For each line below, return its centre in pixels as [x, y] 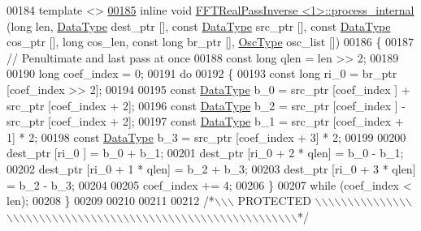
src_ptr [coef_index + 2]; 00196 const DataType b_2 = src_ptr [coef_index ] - [206, 105]
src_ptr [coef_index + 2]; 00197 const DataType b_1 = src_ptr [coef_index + [205, 121]
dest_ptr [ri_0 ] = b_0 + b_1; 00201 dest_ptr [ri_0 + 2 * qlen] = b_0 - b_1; [205, 153]
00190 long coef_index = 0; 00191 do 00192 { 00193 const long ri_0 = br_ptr [202, 73]
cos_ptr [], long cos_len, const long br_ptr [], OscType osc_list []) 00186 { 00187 [210, 42]
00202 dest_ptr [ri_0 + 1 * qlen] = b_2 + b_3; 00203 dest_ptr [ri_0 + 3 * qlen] [211, 168]
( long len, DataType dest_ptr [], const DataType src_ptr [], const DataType [199, 26]
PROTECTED [274, 201]
